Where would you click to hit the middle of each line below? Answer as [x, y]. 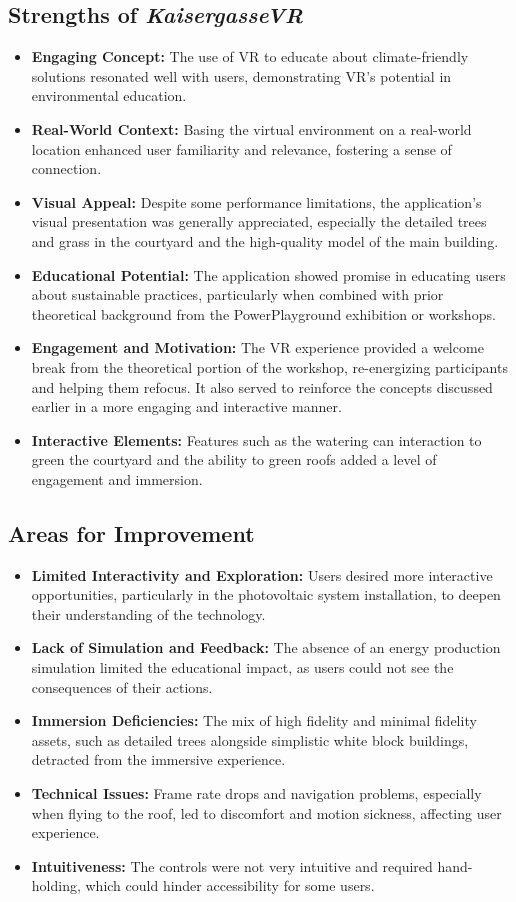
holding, [56, 885]
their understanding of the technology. [148, 613]
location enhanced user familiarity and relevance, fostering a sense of [241, 148]
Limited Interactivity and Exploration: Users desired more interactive [262, 574]
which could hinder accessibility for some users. [230, 885]
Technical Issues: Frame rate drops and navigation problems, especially [256, 793]
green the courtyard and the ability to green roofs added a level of [234, 459]
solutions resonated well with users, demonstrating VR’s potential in [241, 75]
